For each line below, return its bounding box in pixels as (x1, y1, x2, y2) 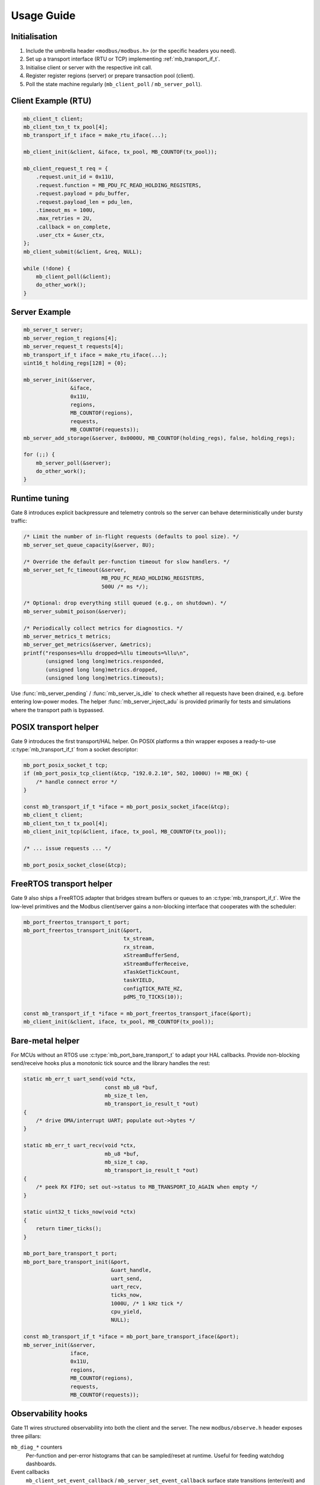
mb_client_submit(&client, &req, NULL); (23, 248, 142, 255)
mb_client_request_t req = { (23, 165, 108, 172)
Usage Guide (11, 9, 76, 22)
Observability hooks (11, 1408, 88, 1419)
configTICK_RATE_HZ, (123, 985, 183, 992)
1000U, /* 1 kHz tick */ (110, 1300, 183, 1307)
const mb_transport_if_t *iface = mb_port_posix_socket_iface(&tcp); (23, 803, 230, 810)
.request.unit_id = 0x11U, (36, 173, 115, 181)
